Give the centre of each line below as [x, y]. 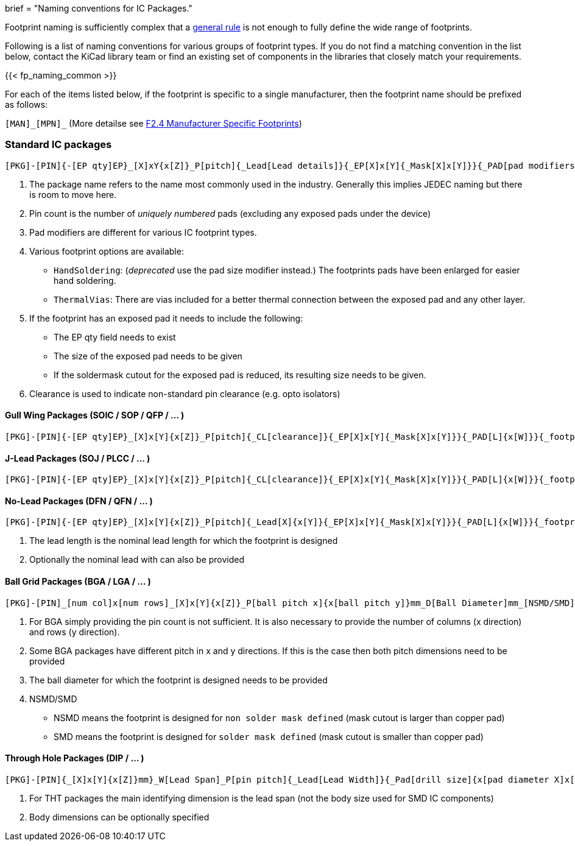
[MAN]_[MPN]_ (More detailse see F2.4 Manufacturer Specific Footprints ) [153, 123]
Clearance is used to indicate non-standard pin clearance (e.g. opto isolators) [185, 393]
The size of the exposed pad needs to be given [148, 356]
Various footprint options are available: [107, 251]
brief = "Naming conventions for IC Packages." [99, 8]
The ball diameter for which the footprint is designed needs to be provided [178, 680]
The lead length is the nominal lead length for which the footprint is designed [184, 541]
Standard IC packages [58, 145]
